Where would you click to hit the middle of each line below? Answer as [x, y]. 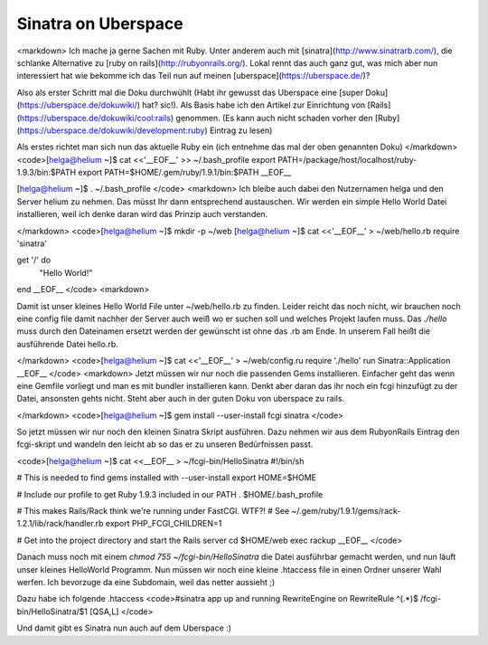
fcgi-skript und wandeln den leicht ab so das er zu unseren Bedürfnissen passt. [165, 444]
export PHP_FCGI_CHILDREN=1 [164, 524]
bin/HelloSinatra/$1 [52, 612]
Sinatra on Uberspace [100, 24]
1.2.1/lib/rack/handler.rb [60, 524]
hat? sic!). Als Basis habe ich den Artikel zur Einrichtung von [253, 105]
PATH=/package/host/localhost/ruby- [347, 159]
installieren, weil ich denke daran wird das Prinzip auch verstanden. [142, 214]
